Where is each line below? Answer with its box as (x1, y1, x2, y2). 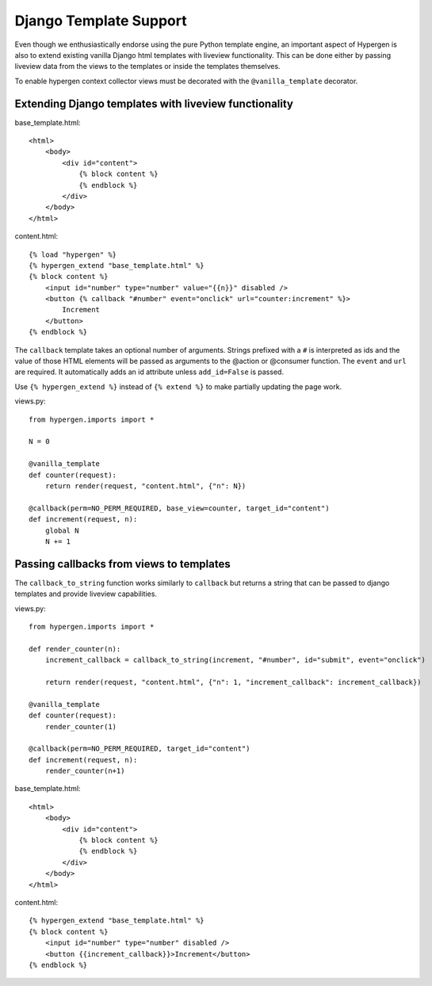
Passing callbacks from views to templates (14, 557, 231, 571)
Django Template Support (14, 12, 187, 29)
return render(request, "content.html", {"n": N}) (44, 481, 247, 491)
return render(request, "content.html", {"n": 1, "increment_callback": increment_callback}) (44, 678, 422, 686)
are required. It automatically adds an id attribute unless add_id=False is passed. (14, 367, 285, 376)
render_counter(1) (44, 722, 117, 731)
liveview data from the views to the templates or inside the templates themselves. (14, 62, 281, 71)
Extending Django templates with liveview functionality (14, 97, 293, 110)
